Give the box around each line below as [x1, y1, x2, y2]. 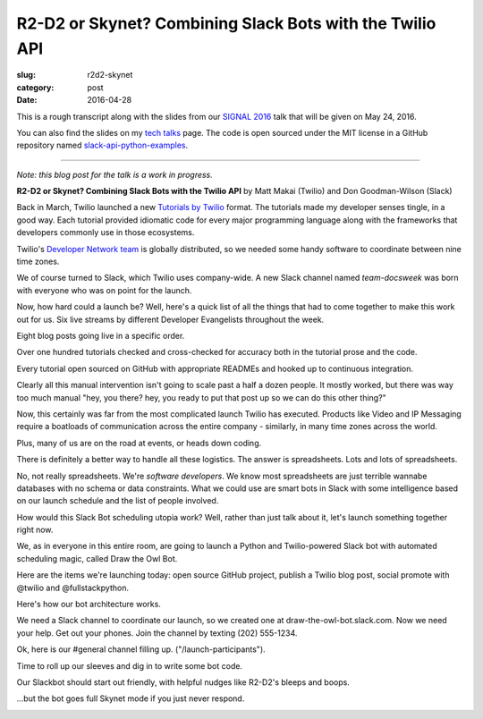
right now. [16, 524, 54, 536]
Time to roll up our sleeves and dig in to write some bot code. [16, 660, 243, 671]
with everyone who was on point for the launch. [16, 284, 192, 295]
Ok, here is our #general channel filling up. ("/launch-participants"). [16, 644, 266, 655]
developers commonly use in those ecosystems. [16, 227, 195, 238]
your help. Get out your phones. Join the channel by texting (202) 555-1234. [16, 627, 298, 639]
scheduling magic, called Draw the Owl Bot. [16, 553, 178, 563]
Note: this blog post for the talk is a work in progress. [16, 169, 214, 180]
